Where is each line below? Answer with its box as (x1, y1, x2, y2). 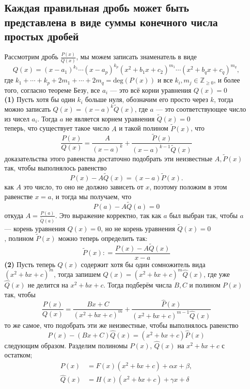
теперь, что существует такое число (4, 123, 109, 133)
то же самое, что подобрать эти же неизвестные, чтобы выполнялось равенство (4, 320, 239, 330)
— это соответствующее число (156, 103, 246, 114)
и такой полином (119, 123, 169, 133)
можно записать (4, 103, 51, 114)
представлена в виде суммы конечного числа (4, 14, 218, 29)
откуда (4, 210, 23, 220)
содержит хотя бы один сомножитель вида (81, 259, 205, 269)
